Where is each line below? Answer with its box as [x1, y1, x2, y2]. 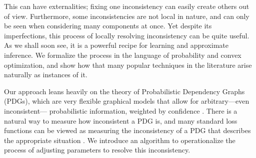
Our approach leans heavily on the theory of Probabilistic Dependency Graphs [4, 86, 245, 96]
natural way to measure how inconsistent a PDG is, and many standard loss [4, 115, 237, 126]
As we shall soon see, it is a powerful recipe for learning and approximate [4, 40, 228, 50]
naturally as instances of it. [4, 69, 87, 80]
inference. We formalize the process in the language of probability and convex [4, 49, 241, 60]
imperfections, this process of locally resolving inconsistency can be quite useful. [4, 30, 249, 40]
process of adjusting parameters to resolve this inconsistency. [4, 145, 190, 155]
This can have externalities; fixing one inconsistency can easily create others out [4, 1, 249, 11]
